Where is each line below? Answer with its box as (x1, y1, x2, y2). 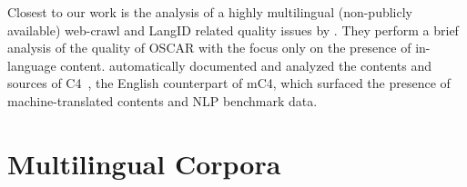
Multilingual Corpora (7, 144, 281, 182)
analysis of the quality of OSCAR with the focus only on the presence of (7, 38, 411, 57)
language (7, 55, 56, 74)
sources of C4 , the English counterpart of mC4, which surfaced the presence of (7, 74, 451, 93)
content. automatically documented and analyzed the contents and (60, 55, 431, 74)
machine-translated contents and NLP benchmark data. (7, 91, 318, 110)
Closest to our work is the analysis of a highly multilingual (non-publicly (7, 3, 413, 21)
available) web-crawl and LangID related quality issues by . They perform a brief (7, 20, 459, 39)
